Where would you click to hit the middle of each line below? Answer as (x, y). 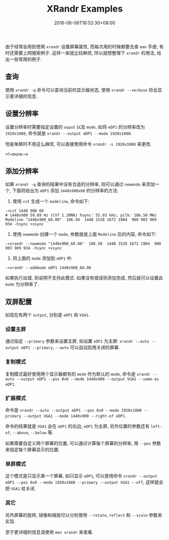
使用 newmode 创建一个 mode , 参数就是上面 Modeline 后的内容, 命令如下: (84, 234)
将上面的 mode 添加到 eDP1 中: (42, 258)
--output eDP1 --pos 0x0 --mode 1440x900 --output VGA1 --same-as (88, 379)
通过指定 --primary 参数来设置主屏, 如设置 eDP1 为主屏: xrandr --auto (77, 341)
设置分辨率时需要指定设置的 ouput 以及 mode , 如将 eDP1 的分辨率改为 (75, 127)
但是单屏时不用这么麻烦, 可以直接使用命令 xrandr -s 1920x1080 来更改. (78, 144)
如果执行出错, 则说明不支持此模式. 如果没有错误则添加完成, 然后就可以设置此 (84, 278)
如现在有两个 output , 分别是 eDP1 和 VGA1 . (48, 315)
